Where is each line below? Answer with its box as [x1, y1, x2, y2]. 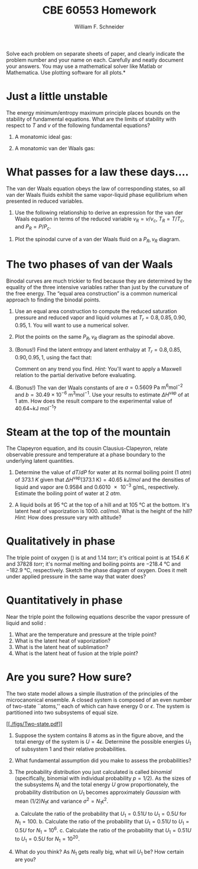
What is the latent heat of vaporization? [14, 637, 111, 644]
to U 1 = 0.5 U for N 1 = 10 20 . [14, 834, 80, 844]
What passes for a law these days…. [6, 166, 189, 179]
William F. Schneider [74, 23, 125, 30]
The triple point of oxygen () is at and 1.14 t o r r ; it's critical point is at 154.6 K [6, 554, 189, 561]
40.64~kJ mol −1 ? [14, 403, 57, 411]
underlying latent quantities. [6, 458, 74, 465]
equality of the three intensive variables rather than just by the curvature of [6, 284, 189, 291]
